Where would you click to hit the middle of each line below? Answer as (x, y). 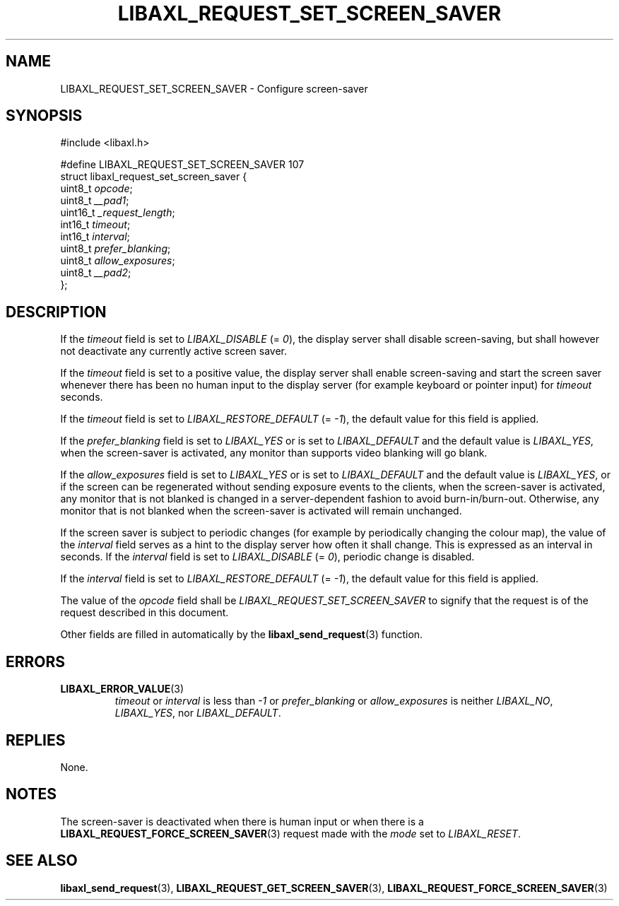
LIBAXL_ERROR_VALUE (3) (122, 689)
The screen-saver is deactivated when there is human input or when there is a (242, 821)
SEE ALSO (42, 861)
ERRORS (36, 661)
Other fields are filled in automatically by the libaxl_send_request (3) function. (242, 635)
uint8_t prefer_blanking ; (116, 249)
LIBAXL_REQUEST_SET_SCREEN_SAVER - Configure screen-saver (214, 88)
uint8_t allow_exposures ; (118, 261)
